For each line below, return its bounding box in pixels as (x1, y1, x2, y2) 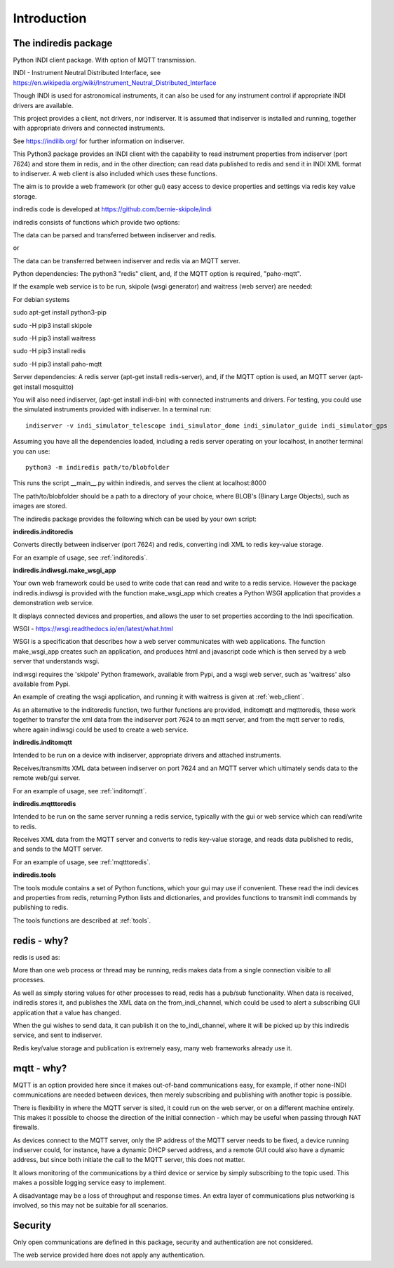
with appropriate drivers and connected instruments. (13, 124, 165, 133)
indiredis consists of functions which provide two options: (13, 218, 180, 226)
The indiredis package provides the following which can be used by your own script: (13, 515, 257, 523)
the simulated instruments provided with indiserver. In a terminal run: (13, 405, 212, 414)
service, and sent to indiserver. (13, 1031, 103, 1039)
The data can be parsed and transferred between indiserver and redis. (13, 230, 217, 239)
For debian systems (13, 295, 70, 303)
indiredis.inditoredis (13, 527, 74, 536)
